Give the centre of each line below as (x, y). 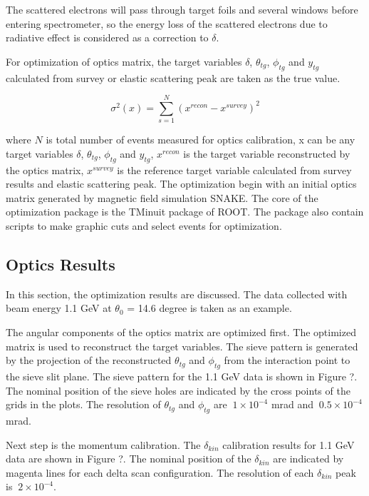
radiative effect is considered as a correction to (107, 37)
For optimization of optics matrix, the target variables (124, 61)
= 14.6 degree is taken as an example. (209, 308)
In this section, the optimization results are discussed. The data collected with (177, 294)
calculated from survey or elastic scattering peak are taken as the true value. (173, 77)
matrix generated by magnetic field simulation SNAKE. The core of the (162, 197)
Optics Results (61, 264)
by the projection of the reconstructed (89, 360)
